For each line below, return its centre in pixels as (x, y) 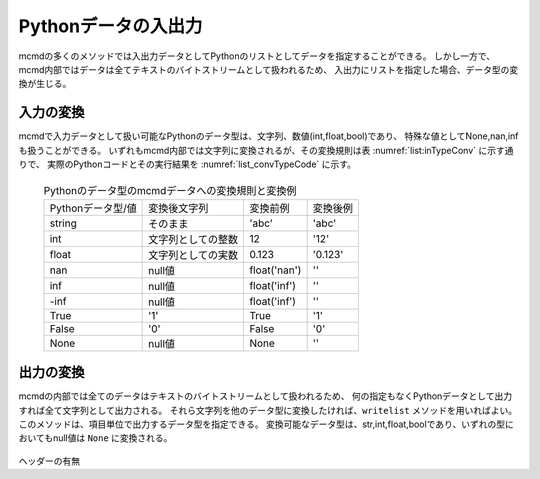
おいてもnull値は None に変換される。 (95, 438)
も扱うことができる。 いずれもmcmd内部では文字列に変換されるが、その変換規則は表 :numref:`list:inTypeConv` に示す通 (266, 150)
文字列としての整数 (193, 239)
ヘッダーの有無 (49, 461)
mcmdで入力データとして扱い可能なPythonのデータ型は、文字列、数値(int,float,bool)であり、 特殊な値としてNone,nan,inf (268, 136)
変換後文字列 (178, 208)
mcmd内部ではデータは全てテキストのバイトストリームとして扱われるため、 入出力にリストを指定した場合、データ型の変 (268, 69)
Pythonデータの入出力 (110, 26)
